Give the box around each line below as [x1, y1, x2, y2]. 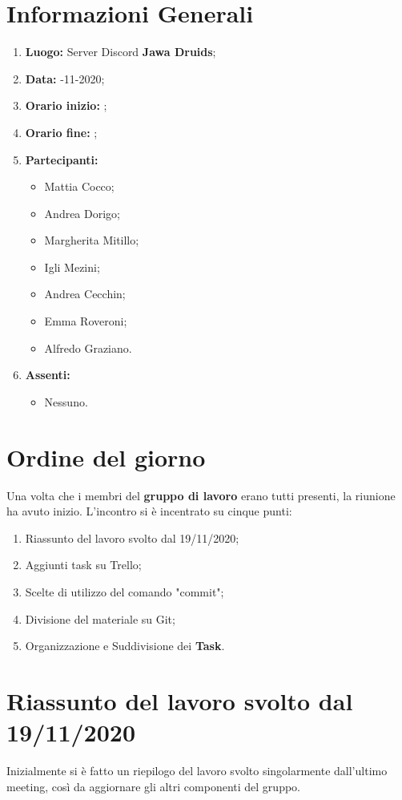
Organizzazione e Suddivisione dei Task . [25, 637, 225, 654]
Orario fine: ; [25, 123, 98, 140]
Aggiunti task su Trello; [25, 556, 142, 573]
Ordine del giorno [6, 440, 206, 473]
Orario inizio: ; [25, 97, 107, 114]
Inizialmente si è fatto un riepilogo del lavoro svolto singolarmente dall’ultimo [6, 762, 388, 779]
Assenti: [25, 366, 70, 383]
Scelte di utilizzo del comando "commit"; [25, 583, 224, 600]
